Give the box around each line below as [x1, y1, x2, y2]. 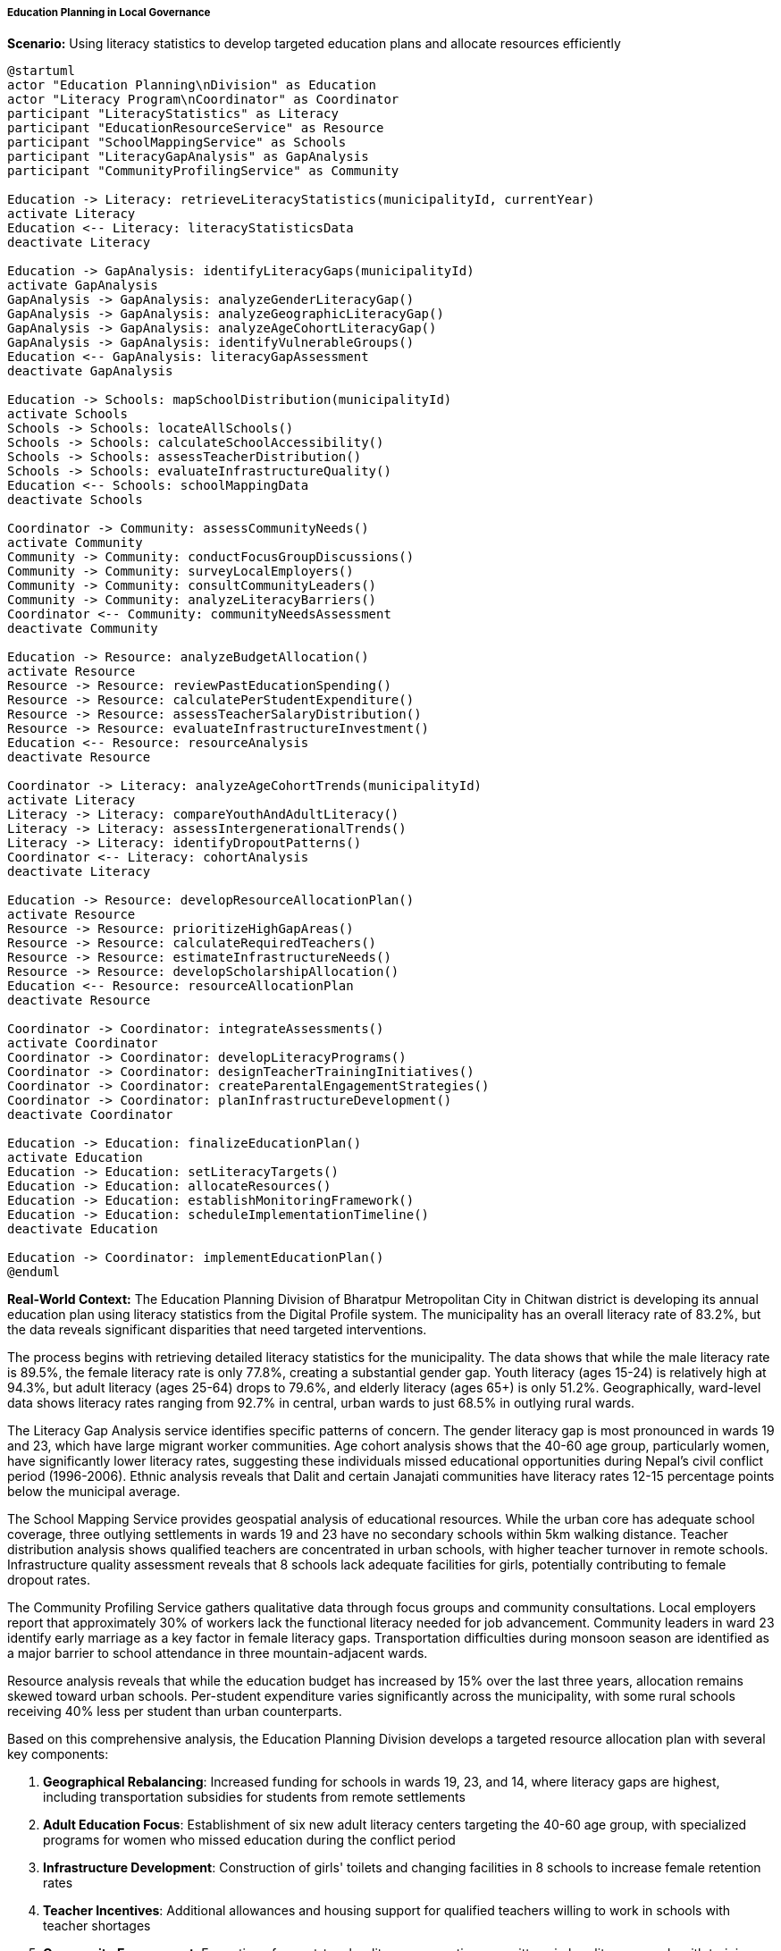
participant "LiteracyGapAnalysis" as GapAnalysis [7, 149, 369, 164]
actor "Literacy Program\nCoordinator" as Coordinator [7, 92, 399, 107]
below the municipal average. [7, 1484, 181, 1500]
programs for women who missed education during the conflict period [43, 1832, 456, 1848]
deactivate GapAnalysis [7, 364, 173, 379]
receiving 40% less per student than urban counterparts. [7, 1703, 342, 1720]
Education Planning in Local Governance [7, 6, 211, 19]
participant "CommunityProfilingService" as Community [7, 164, 399, 179]
